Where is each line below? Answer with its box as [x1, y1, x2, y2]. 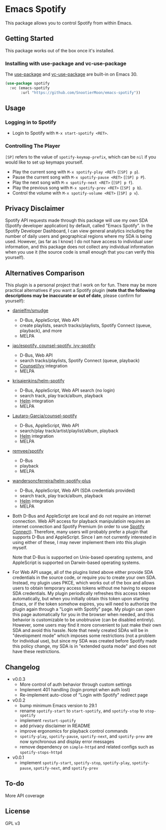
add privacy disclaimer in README [19, 723, 91, 729]
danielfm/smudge [12, 307, 49, 314]
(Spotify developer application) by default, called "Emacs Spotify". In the [5, 223, 153, 229]
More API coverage [5, 792, 45, 799]
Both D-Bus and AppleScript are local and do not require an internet [12, 513, 151, 519]
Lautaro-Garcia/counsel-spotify [12, 413, 77, 419]
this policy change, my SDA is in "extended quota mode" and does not [12, 643, 156, 649]
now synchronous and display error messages [19, 738, 114, 744]
